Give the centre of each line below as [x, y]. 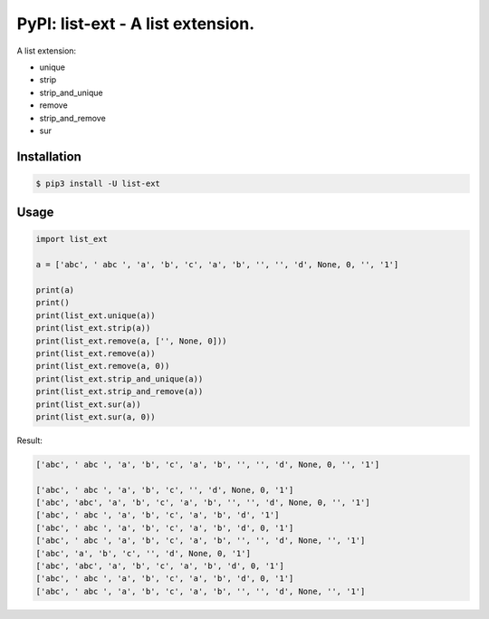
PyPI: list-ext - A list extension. [136, 24]
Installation [49, 156]
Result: [29, 440]
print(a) [55, 290]
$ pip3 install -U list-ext [98, 183]
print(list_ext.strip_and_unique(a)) [120, 379]
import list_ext [72, 239]
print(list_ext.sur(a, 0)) [96, 416]
